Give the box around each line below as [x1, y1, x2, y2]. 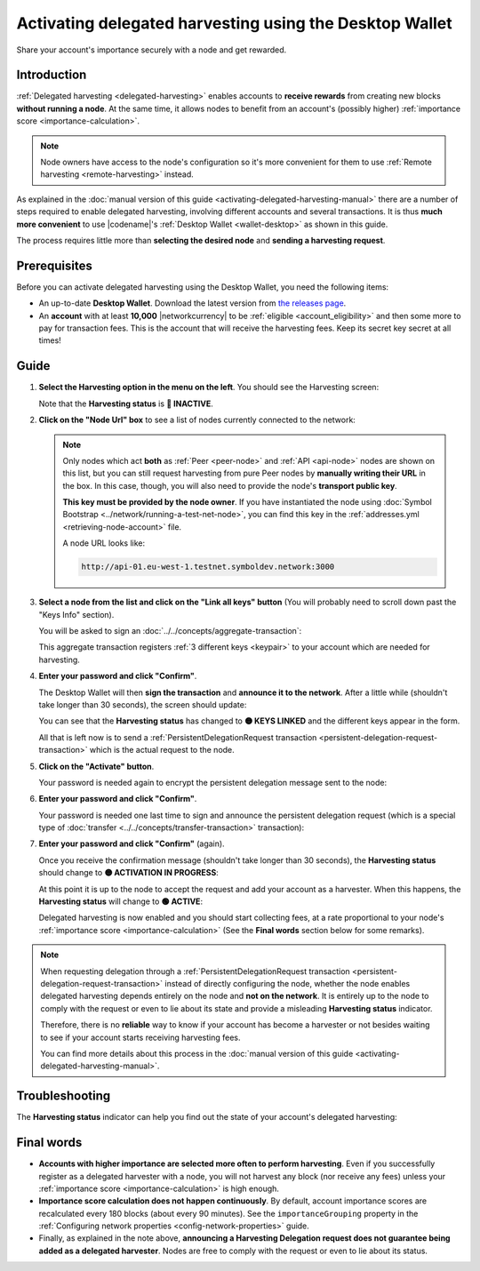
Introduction [16, 68, 87, 83]
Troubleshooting [16, 1089, 111, 1104]
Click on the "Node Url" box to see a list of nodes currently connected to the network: [38, 414, 356, 426]
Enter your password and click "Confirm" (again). [38, 838, 226, 849]
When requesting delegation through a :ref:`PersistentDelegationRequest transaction [40, 965, 350, 977]
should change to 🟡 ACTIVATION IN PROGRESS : [38, 867, 220, 878]
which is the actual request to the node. [89, 745, 235, 755]
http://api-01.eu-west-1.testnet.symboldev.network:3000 [81, 562, 335, 572]
